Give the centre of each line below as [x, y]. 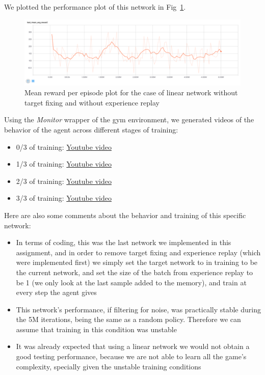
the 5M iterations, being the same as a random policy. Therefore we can [128, 319]
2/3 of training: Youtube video [64, 181]
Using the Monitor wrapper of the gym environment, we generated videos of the [129, 119]
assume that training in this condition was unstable [96, 329]
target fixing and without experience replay [92, 102]
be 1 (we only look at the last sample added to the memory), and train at [131, 282]
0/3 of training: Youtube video [64, 146]
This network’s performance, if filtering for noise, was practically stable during [138, 309]
